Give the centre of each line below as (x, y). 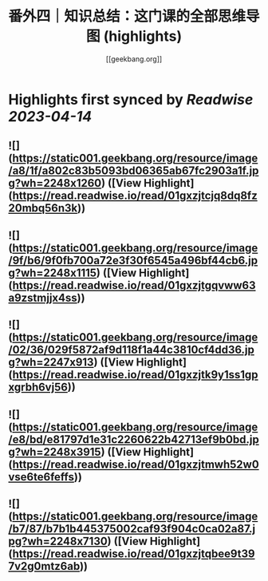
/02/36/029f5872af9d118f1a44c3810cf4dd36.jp (132, 350)
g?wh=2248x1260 (55, 183)
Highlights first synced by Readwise (131, 99)
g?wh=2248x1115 (53, 273)
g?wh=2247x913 (51, 363)
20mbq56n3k (43, 208)
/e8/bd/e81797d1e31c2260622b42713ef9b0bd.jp (134, 439)
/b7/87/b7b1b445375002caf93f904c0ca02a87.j (132, 529)
